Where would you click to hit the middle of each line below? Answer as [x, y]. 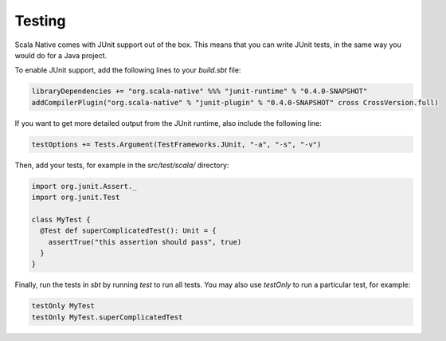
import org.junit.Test [76, 198]
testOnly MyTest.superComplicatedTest [107, 317]
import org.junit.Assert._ [84, 186]
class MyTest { [61, 219]
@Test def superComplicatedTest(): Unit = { [128, 231]
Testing [40, 21]
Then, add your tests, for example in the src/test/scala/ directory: [122, 165]
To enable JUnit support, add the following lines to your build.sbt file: [128, 70]
